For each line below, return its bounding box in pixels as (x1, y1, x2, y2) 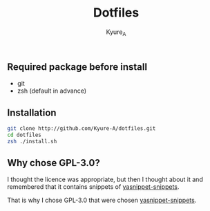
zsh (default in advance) (17, 86, 87, 95)
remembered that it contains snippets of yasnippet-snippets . (7, 183, 180, 191)
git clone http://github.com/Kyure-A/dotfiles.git (7, 125, 156, 132)
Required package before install (7, 61, 147, 73)
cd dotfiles (7, 131, 41, 138)
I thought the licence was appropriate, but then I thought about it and (7, 175, 204, 184)
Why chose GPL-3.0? (7, 157, 100, 169)
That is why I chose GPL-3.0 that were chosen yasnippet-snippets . (7, 196, 197, 205)
